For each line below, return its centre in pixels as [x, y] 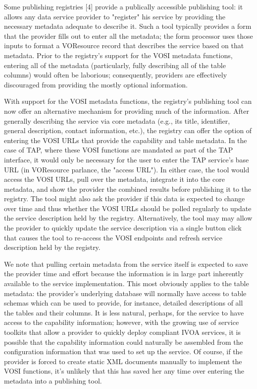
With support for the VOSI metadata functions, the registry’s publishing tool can [128, 101]
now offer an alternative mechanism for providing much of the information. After [127, 111]
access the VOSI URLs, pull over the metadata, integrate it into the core [114, 179]
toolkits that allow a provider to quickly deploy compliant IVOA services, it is [122, 332]
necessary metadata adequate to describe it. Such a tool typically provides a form [128, 26]
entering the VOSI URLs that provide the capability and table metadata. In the [126, 140]
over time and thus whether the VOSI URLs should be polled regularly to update [128, 208]
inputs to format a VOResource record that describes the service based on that [124, 45]
